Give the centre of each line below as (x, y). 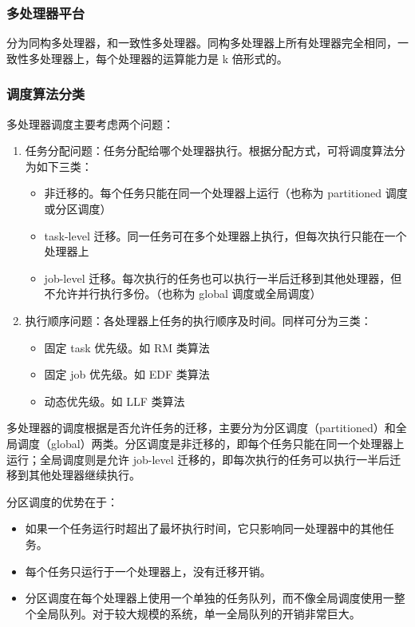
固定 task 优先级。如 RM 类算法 (127, 347)
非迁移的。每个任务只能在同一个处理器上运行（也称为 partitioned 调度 (226, 193)
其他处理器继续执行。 (84, 475)
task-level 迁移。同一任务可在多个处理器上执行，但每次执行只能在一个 (225, 235)
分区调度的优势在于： (62, 501)
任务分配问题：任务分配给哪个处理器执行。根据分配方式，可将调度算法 (209, 151)
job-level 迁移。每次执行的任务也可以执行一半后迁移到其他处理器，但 (223, 278)
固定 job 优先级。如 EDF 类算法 (127, 374)
